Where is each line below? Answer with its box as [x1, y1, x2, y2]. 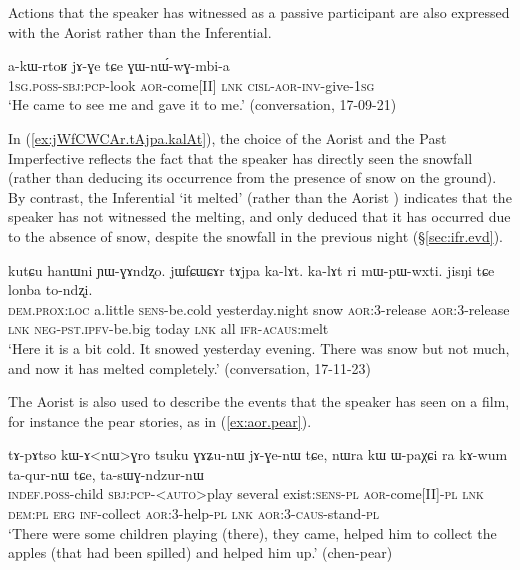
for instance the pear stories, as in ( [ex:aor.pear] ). [8, 410, 312, 431]
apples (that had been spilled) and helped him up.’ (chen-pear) [8, 542, 393, 563]
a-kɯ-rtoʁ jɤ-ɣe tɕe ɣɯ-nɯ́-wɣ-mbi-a [8, 55, 230, 76]
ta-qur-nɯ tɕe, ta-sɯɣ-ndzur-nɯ [8, 463, 204, 484]
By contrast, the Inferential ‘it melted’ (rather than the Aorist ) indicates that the [8, 186, 512, 207]
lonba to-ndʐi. [8, 279, 93, 300]
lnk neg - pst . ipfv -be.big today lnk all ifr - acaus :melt [8, 318, 329, 339]
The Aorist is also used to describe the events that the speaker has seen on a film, [8, 391, 510, 412]
